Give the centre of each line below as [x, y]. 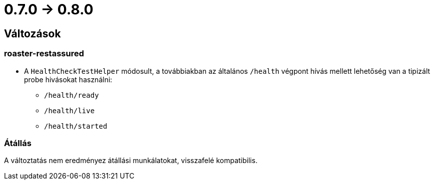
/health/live [69, 110]
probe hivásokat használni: [68, 79]
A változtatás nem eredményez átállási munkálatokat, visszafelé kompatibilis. [131, 161]
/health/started [76, 126]
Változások [32, 33]
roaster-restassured [44, 54]
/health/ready [71, 95]
